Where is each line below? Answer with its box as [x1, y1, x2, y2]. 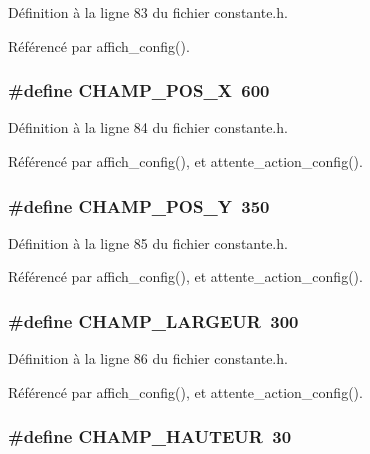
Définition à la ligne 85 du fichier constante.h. [8, 232, 288, 253]
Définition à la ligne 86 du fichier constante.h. [8, 348, 288, 369]
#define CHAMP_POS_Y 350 [8, 193, 270, 218]
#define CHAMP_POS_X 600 [8, 78, 270, 103]
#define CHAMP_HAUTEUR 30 [8, 424, 292, 449]
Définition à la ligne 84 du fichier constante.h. [8, 117, 288, 138]
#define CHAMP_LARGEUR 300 [8, 308, 299, 333]
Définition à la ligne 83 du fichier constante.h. [8, 2, 288, 22]
